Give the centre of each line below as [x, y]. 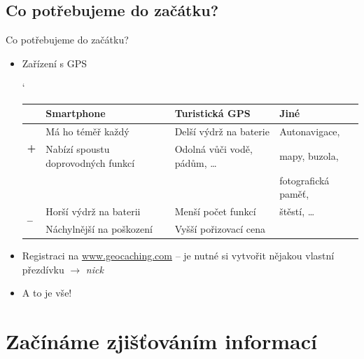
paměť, [294, 194]
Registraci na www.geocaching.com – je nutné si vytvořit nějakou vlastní [178, 255]
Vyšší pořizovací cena [220, 228]
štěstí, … [297, 211]
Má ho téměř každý [87, 131]
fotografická [304, 180]
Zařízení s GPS [54, 63]
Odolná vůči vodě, [213, 149]
